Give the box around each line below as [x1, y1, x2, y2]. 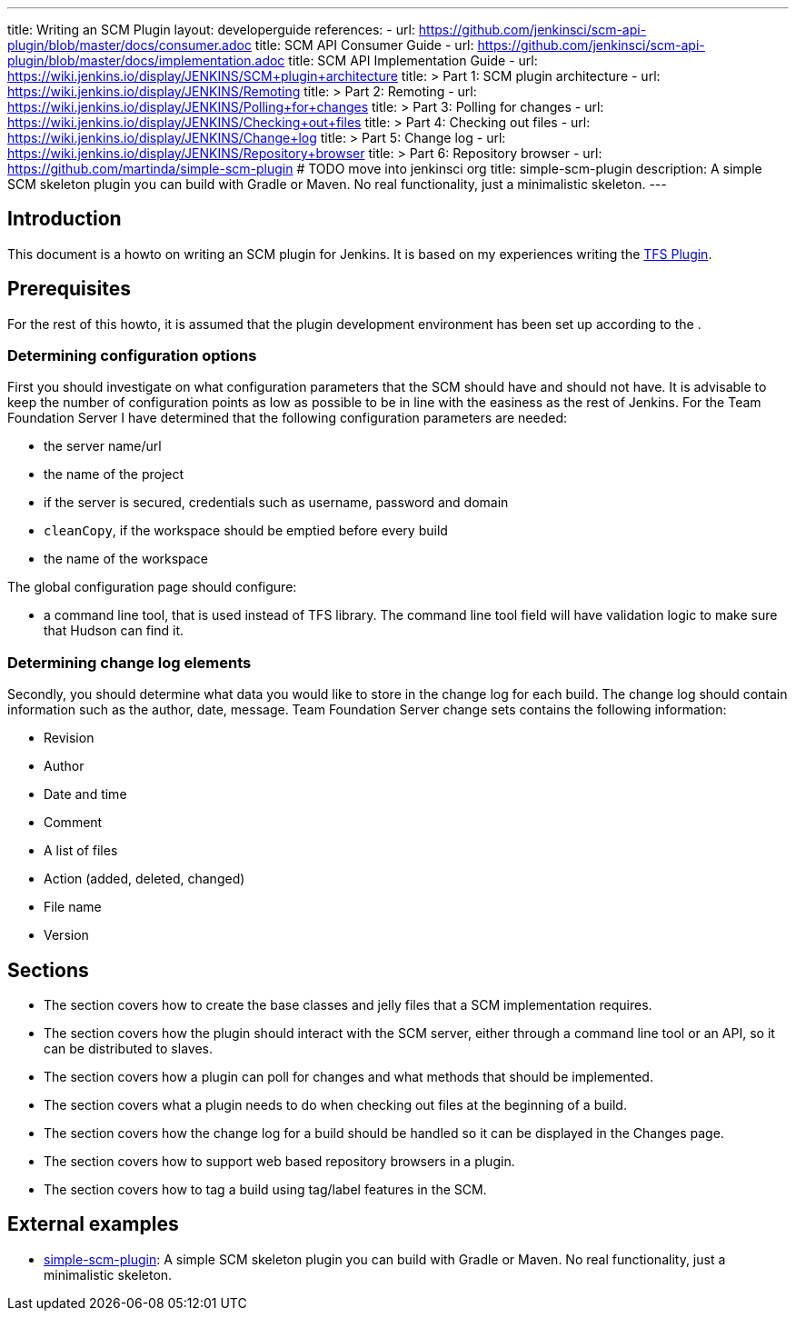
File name [44, 899, 102, 915]
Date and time [44, 786, 127, 803]
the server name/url [44, 438, 162, 454]
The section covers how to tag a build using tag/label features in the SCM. [44, 1182, 487, 1198]
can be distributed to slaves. [44, 1041, 213, 1057]
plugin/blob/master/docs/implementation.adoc [7, 53, 285, 68]
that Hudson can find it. [44, 623, 184, 639]
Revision [44, 730, 95, 746]
